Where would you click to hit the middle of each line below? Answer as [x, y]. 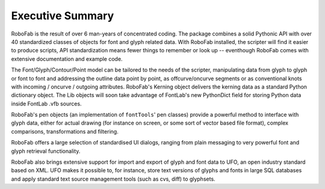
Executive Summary [63, 16]
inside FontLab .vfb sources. [46, 104]
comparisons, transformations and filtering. [65, 131]
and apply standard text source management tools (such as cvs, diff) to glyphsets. [113, 179]
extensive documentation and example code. [67, 59]
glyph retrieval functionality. [46, 151]
